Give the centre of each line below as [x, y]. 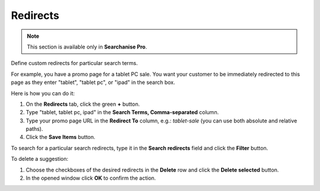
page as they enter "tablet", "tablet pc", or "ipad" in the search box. [93, 82]
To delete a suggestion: [39, 159]
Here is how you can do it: [43, 93]
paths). [34, 129]
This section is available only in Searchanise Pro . [87, 47]
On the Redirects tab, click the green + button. [83, 104]
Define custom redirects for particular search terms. [74, 63]
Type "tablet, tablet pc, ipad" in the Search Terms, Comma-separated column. [122, 112]
